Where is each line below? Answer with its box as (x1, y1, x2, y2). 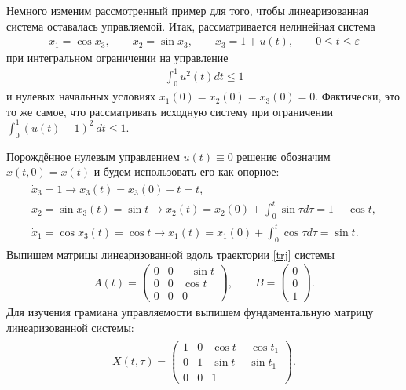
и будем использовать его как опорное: (93, 163, 280, 180)
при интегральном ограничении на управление (6, 49, 229, 66)
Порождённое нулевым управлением (6, 148, 180, 164)
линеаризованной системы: (6, 319, 134, 335)
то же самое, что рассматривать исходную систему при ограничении (6, 103, 333, 119)
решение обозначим (236, 148, 331, 164)
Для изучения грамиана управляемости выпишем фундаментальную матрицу (6, 304, 374, 320)
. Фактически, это (315, 88, 400, 104)
